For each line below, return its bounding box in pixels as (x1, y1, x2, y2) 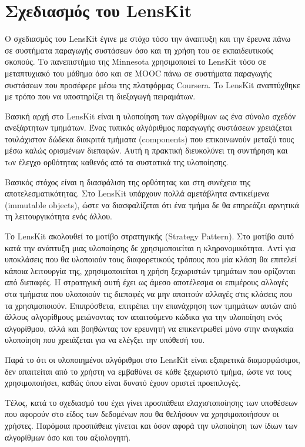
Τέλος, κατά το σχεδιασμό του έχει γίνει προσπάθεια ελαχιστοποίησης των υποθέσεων (5, 396, 298, 408)
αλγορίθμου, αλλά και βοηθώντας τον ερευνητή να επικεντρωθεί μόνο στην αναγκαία (5, 322, 294, 334)
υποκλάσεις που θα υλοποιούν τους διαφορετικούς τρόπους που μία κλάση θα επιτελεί (5, 253, 297, 265)
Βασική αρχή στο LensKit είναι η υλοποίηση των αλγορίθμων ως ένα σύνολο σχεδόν (5, 109, 296, 122)
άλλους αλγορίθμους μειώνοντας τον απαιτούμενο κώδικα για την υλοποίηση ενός (5, 311, 283, 323)
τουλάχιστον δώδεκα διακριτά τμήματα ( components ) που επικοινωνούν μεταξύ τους (5, 132, 294, 145)
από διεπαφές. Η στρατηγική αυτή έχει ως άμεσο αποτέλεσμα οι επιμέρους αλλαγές (5, 276, 289, 288)
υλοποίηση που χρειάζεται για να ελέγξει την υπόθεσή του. (5, 333, 205, 346)
